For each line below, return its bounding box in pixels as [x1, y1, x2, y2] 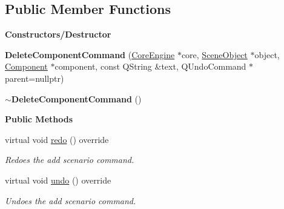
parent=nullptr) [5, 71, 64, 84]
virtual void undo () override [5, 173, 111, 186]
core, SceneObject [181, 48, 248, 61]
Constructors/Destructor [5, 28, 111, 41]
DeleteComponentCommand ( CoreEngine [5, 48, 175, 61]
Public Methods [5, 113, 73, 125]
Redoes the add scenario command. [5, 153, 134, 166]
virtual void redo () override [5, 133, 109, 145]
